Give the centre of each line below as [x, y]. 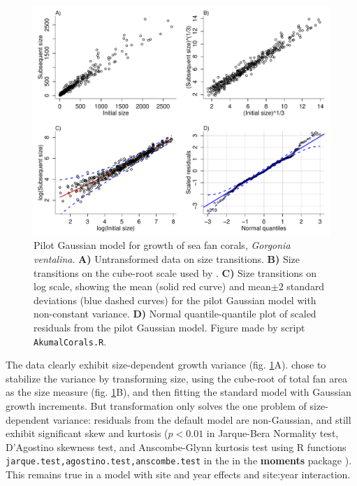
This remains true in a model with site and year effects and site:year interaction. [178, 474]
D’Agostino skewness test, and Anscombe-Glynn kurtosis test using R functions [176, 446]
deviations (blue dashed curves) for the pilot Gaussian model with [175, 300]
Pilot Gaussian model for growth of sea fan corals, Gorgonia [162, 245]
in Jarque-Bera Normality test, [272, 433]
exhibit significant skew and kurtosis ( [87, 433]
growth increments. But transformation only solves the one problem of [156, 405]
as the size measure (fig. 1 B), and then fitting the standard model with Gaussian [178, 392]
